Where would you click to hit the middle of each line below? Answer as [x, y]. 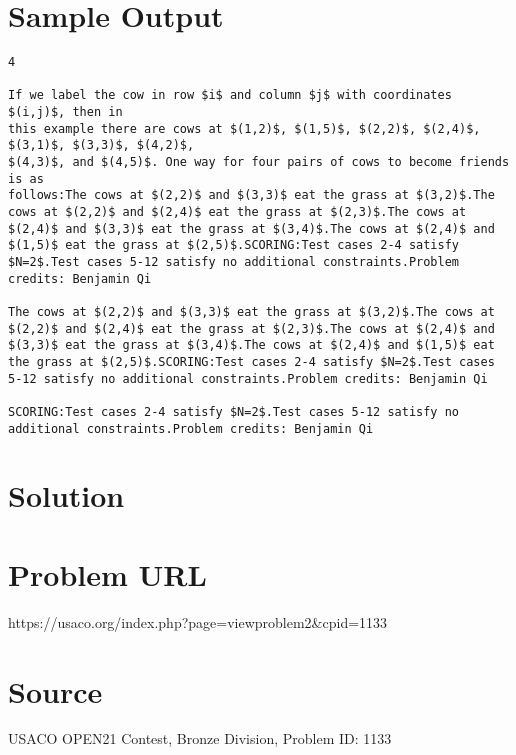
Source [55, 690]
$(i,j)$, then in [65, 112]
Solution [66, 495]
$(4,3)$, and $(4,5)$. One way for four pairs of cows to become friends [259, 162]
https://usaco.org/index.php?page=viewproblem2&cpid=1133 [198, 621]
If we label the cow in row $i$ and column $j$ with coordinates [230, 95]
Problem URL [107, 573]
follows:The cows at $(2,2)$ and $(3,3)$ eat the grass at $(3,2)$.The [251, 195]
